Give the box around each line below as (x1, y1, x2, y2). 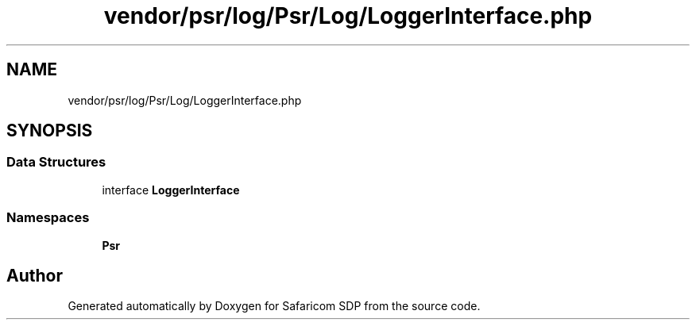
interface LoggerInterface (102, 182, 240, 197)
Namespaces (6, 209, 90, 226)
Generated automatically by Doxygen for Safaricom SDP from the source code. (68, 299, 481, 313)
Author (6, 265, 63, 286)
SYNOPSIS (6, 121, 93, 141)
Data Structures (6, 154, 106, 171)
